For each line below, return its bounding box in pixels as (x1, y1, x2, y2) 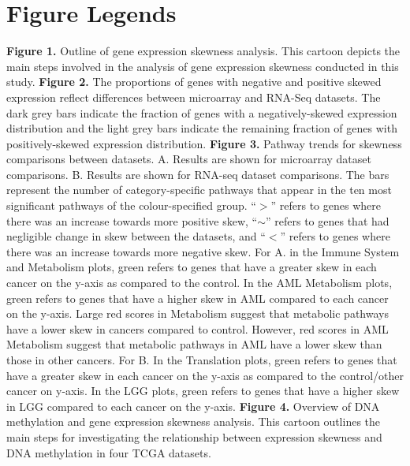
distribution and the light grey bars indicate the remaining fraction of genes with (6, 120, 397, 136)
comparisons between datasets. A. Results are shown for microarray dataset (6, 151, 371, 167)
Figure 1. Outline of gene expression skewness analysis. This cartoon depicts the (6, 43, 401, 59)
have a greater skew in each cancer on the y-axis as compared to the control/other (6, 367, 404, 383)
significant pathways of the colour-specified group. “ (6, 197, 256, 214)
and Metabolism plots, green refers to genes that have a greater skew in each (6, 259, 377, 275)
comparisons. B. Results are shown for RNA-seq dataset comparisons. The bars (6, 166, 389, 182)
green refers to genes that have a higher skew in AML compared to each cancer (6, 289, 389, 306)
